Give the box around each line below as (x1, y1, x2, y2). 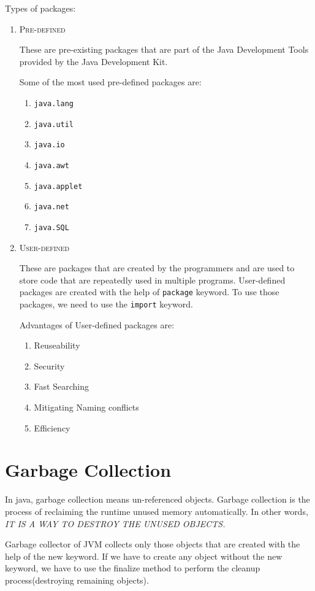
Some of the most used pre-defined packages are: (19, 75, 202, 88)
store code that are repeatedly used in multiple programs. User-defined (19, 273, 286, 286)
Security (34, 359, 65, 372)
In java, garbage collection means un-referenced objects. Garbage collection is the (5, 493, 310, 506)
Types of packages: (5, 2, 76, 14)
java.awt (34, 161, 69, 170)
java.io (34, 141, 65, 150)
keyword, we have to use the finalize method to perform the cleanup (5, 562, 260, 574)
